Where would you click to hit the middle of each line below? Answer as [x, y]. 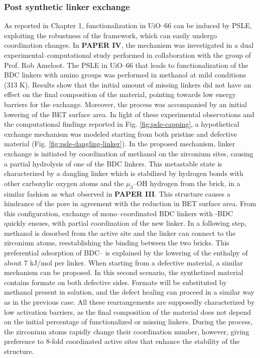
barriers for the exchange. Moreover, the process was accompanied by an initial [125, 104]
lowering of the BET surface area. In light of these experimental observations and [129, 114]
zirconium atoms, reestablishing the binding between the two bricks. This [117, 243]
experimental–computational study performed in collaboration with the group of [127, 55]
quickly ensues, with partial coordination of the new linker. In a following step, [125, 223]
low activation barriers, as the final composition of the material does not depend [128, 311]
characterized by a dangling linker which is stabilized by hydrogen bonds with [124, 173]
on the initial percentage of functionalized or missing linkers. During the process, [128, 322]
